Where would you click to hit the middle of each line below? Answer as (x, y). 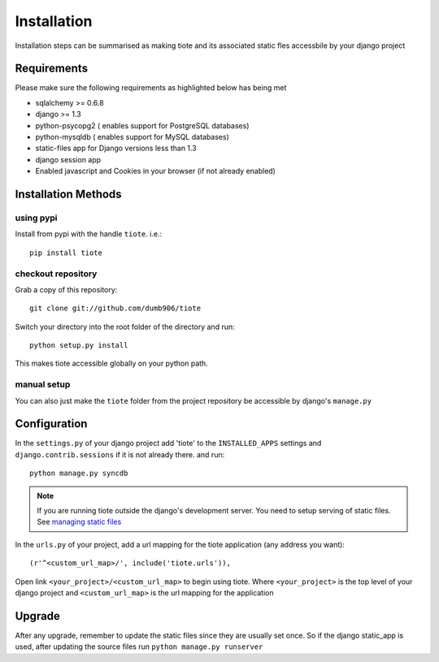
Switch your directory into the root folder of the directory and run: (125, 327)
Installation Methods (68, 194)
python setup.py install (79, 346)
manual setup (43, 384)
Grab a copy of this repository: (66, 289)
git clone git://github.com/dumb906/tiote (115, 308)
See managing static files (79, 522)
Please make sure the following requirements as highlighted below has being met (151, 88)
